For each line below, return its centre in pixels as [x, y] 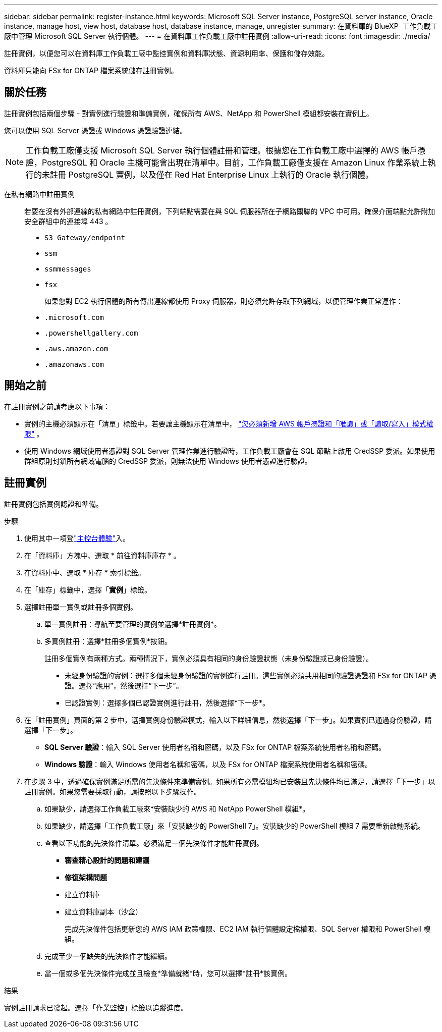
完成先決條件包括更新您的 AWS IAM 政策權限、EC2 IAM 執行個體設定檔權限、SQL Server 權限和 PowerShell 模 [248, 929]
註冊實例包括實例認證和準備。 [53, 504]
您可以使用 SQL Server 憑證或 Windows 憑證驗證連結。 [95, 130]
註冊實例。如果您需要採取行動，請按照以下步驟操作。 [113, 791]
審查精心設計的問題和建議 [107, 860]
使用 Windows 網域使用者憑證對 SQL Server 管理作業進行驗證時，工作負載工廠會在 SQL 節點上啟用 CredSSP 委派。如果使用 [230, 451]
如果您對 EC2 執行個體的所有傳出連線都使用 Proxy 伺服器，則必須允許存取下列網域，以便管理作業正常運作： [224, 301]
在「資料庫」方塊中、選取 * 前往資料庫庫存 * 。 [102, 555]
